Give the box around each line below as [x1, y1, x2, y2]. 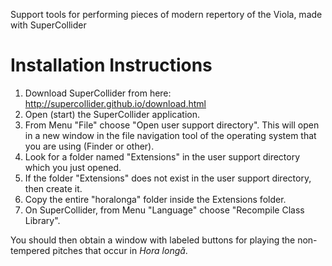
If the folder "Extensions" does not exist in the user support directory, [24, 172, 312, 184]
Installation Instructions [10, 54, 213, 77]
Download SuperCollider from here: [24, 87, 172, 99]
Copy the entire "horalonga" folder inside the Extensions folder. [24, 193, 287, 205]
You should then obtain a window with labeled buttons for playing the [10, 234, 296, 246]
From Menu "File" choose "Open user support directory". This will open [24, 119, 320, 131]
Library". [24, 214, 61, 226]
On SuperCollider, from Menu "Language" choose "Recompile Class [24, 204, 305, 216]
